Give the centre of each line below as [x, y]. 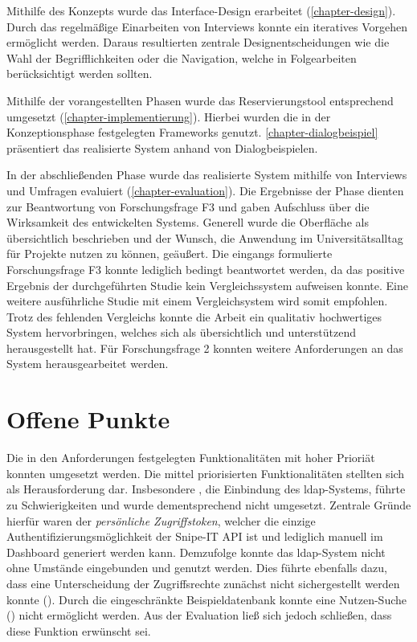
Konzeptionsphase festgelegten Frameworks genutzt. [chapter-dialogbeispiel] [192, 132]
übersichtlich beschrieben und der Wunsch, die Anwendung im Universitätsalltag [205, 237]
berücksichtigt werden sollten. [80, 74]
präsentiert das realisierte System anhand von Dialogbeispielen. [162, 147]
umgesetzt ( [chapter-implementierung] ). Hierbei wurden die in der [169, 116]
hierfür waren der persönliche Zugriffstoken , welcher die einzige [161, 520]
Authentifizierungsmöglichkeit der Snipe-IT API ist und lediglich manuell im [195, 536]
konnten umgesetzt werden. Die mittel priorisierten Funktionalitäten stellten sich [206, 473]
